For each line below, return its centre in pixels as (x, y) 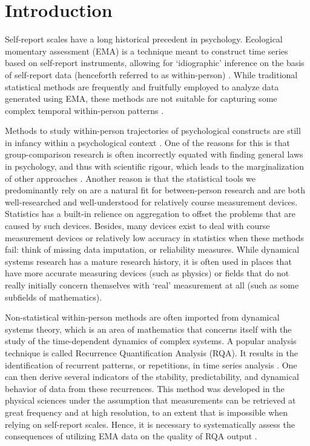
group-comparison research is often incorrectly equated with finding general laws (154, 154)
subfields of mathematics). (54, 297)
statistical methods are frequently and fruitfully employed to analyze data (142, 86)
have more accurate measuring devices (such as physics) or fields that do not (147, 273)
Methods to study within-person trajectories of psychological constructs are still (153, 131)
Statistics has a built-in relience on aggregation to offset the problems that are (150, 214)
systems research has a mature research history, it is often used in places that (148, 261)
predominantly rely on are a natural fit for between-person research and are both (155, 190)
